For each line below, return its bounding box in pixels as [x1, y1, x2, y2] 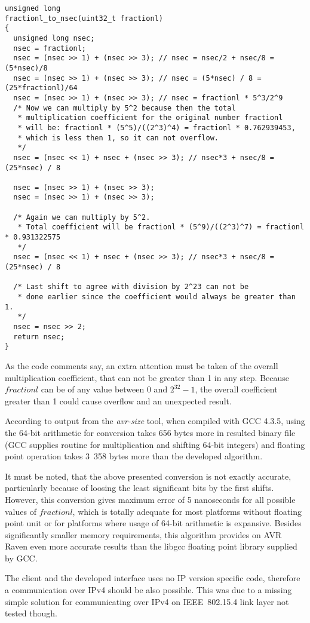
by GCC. [5, 551, 38, 564]
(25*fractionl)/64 [5, 84, 78, 93]
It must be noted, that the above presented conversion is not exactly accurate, [5, 469, 291, 482]
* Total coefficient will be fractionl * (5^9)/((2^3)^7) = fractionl [17, 223, 305, 232]
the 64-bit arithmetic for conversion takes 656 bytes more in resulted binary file [5, 426, 296, 438]
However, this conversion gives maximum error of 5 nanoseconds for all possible [5, 493, 296, 505]
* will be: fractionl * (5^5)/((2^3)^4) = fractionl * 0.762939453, [17, 123, 296, 132]
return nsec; [13, 332, 65, 341]
